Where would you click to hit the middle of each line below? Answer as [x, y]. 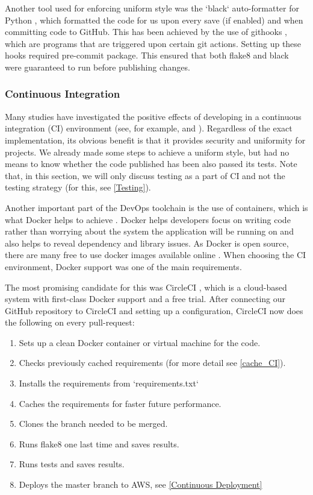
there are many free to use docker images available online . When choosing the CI [156, 255]
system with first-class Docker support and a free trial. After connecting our [145, 299]
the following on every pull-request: [70, 322]
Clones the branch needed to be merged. [93, 424]
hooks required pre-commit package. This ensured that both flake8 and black [147, 55]
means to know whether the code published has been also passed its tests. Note [151, 164]
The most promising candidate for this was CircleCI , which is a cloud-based [146, 287]
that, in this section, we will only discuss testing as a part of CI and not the [145, 175]
